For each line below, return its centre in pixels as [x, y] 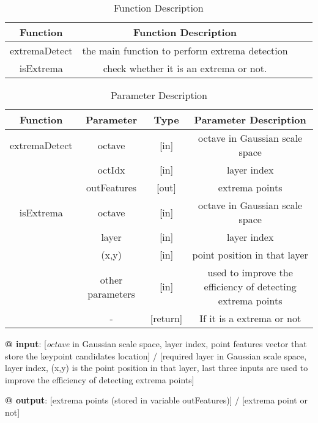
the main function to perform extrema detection [185, 50]
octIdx [111, 170]
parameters [111, 293]
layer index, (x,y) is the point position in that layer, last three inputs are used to [157, 368]
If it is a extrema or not [250, 318]
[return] [166, 318]
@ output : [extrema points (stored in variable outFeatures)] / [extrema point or [156, 400]
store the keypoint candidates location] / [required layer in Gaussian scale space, [156, 355]
